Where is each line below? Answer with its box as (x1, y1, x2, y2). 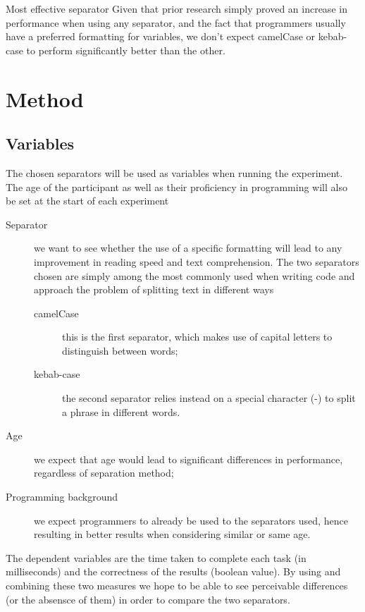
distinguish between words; (62, 343, 178, 357)
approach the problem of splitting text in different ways (34, 282, 274, 297)
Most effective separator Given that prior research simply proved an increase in (6, 1, 347, 16)
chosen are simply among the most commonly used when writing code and (34, 268, 355, 283)
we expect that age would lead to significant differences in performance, (34, 451, 343, 466)
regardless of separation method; (34, 465, 174, 480)
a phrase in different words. (62, 404, 180, 419)
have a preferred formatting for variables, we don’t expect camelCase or (6, 29, 316, 44)
